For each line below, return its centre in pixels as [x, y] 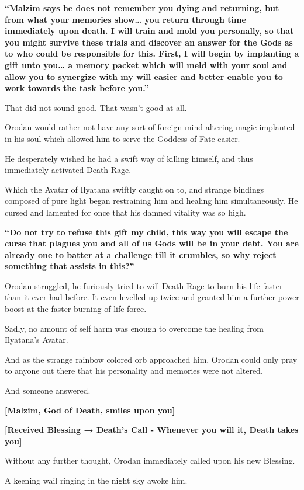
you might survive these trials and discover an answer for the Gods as [149, 42]
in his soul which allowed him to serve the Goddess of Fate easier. [122, 138]
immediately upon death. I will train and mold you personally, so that [149, 31]
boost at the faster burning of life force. [76, 309]
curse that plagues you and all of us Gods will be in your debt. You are [152, 243]
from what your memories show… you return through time [125, 19]
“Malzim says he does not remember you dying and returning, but [142, 8]
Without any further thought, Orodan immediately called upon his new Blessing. [150, 461]
